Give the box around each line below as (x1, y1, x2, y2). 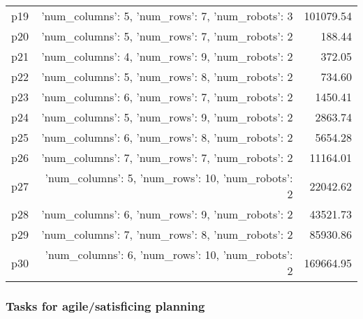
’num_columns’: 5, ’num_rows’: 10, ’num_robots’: (45, 170, 293, 186)
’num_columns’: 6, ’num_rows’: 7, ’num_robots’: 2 (41, 89, 293, 105)
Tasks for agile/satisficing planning (6, 297, 205, 314)
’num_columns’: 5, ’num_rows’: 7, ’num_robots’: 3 (41, 8, 293, 24)
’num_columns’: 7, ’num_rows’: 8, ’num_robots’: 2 (41, 226, 293, 242)
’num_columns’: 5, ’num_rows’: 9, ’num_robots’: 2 (41, 109, 293, 125)
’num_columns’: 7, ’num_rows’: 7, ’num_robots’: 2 (41, 149, 293, 165)
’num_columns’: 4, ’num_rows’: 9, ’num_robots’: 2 (41, 48, 293, 64)
